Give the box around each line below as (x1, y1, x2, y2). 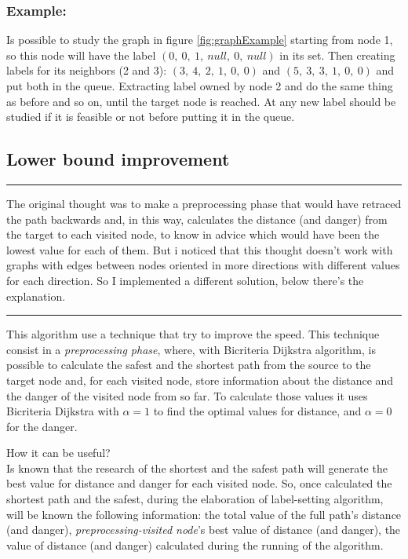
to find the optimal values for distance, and (153, 403, 362, 419)
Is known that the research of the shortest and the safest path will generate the (6, 459, 388, 476)
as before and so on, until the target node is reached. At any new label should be (6, 93, 396, 109)
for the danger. (6, 418, 78, 434)
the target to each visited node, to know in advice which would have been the (6, 226, 380, 243)
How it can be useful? (6, 444, 111, 461)
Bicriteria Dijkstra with (6, 403, 119, 419)
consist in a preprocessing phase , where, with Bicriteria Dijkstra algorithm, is (6, 341, 376, 357)
